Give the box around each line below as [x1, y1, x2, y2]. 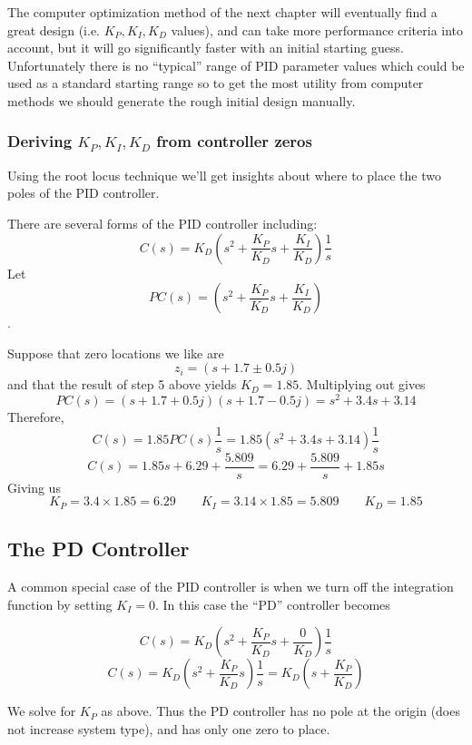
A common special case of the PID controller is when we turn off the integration [7, 576, 454, 595]
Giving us [7, 477, 61, 496]
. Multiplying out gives [299, 375, 426, 394]
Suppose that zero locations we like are [7, 343, 224, 362]
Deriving [7, 130, 73, 152]
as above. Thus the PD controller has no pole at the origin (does [101, 701, 460, 720]
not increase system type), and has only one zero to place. [7, 719, 330, 738]
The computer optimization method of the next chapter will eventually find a [7, 3, 438, 21]
